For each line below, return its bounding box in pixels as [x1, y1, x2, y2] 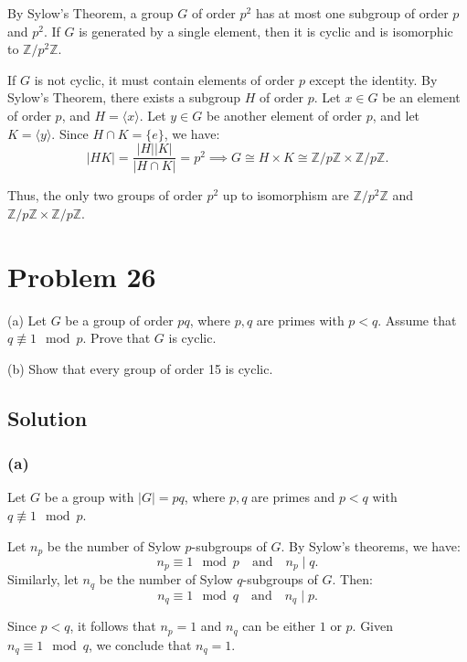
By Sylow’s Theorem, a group [7, 4, 174, 22]
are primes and [251, 487, 335, 507]
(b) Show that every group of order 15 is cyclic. [7, 358, 273, 378]
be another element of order [206, 105, 363, 124]
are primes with [256, 310, 345, 329]
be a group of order [65, 310, 174, 329]
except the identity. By [309, 69, 438, 89]
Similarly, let [7, 570, 79, 589]
